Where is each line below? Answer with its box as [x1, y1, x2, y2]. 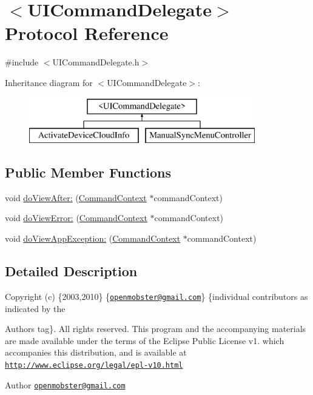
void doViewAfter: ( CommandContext [5, 191, 147, 204]
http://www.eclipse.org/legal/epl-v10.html [5, 360, 183, 370]
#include [5, 56, 39, 68]
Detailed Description [5, 262, 138, 280]
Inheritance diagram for [5, 76, 93, 88]
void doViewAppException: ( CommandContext [5, 232, 181, 245]
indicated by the [5, 302, 66, 314]
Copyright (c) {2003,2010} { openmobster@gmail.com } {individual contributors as [5, 290, 308, 302]
